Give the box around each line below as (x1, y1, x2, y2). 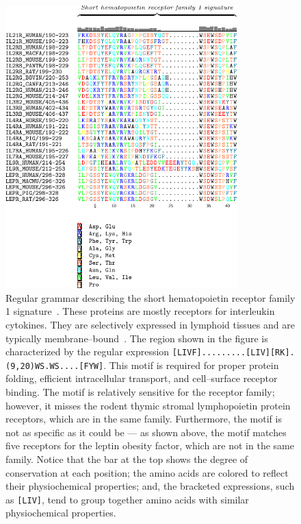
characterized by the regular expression (5, 344, 170, 359)
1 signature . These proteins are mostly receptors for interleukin (5, 304, 275, 318)
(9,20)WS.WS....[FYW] (5, 361, 104, 371)
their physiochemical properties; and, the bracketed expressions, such (5, 479, 295, 493)
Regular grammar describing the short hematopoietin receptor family (5, 290, 296, 305)
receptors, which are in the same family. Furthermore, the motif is (5, 412, 282, 426)
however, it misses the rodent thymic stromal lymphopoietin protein (5, 398, 291, 412)
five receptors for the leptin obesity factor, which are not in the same (5, 438, 294, 453)
